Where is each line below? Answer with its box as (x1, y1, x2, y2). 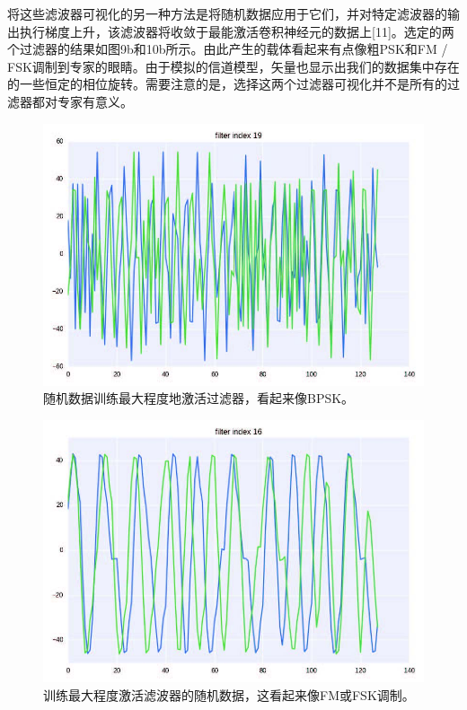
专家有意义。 (57, 92, 133, 110)
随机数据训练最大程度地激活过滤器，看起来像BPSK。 (43, 389, 355, 408)
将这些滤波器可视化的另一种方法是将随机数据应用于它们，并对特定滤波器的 (7, 4, 447, 22)
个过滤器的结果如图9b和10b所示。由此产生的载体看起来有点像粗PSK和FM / (7, 39, 448, 58)
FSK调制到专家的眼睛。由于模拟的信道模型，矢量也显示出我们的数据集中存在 (7, 57, 460, 75)
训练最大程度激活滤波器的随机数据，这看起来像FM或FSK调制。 (43, 685, 415, 704)
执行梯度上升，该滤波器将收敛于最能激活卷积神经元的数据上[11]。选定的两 (19, 22, 454, 40)
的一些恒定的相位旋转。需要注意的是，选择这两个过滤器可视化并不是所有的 (7, 75, 447, 93)
